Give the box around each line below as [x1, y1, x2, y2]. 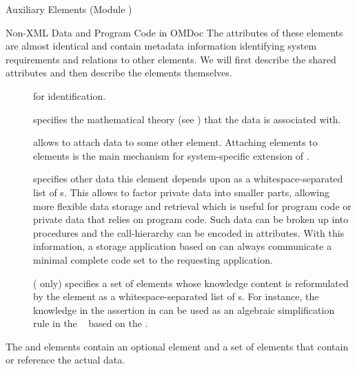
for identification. [33, 88, 106, 103]
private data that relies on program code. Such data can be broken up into [33, 212, 349, 226]
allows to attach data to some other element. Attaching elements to [33, 135, 318, 149]
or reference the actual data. [6, 352, 125, 367]
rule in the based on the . [33, 316, 148, 330]
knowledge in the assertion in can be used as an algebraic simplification [33, 302, 335, 317]
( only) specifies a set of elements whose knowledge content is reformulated [33, 275, 349, 290]
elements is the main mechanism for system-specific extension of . [33, 148, 309, 162]
